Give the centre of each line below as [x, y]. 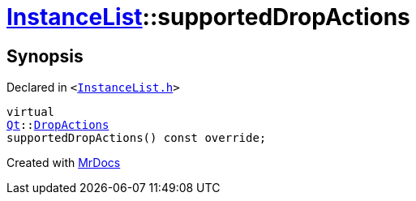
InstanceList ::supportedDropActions [208, 17]
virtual [31, 112]
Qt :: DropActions [58, 125]
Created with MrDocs [64, 163]
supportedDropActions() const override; [137, 138]
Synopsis [45, 56]
